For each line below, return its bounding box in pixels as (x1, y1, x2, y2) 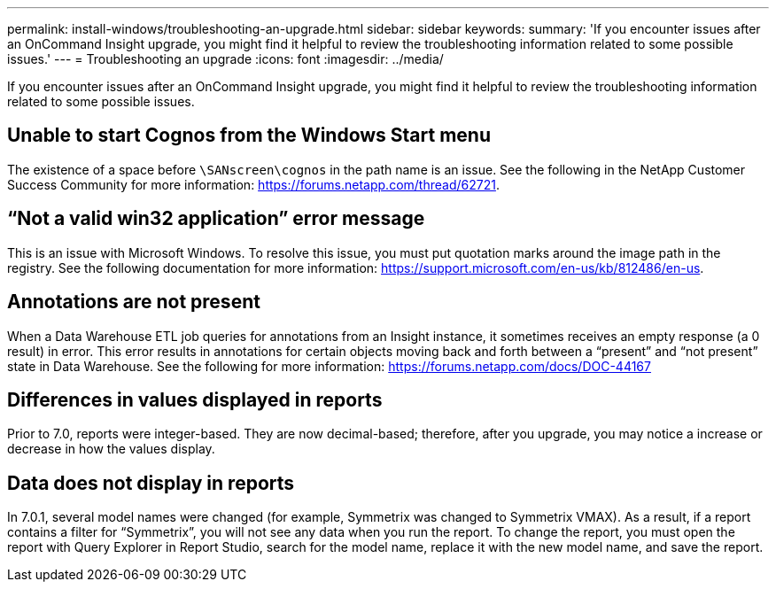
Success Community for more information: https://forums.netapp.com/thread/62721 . (7, 176, 500, 192)
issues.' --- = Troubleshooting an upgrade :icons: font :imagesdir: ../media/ (7, 51, 444, 66)
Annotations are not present (7, 291, 260, 314)
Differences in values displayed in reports (7, 388, 383, 411)
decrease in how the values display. (7, 441, 215, 457)
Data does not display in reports (7, 471, 295, 494)
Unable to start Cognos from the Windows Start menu (7, 124, 491, 147)
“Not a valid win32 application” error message (7, 207, 425, 230)
